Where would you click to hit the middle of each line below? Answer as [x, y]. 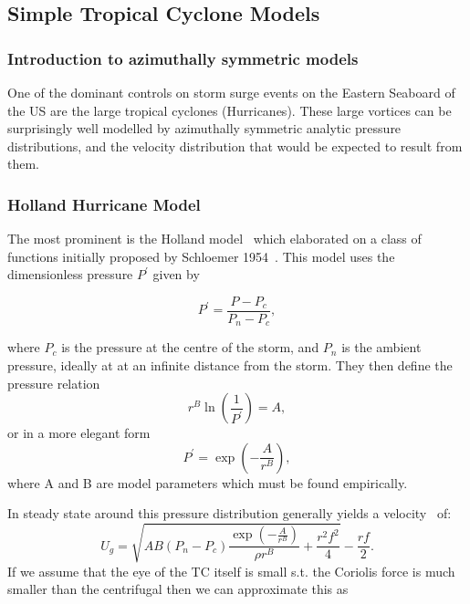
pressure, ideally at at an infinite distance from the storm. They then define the [230, 365]
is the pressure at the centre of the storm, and [190, 347]
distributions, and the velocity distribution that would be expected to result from [235, 146]
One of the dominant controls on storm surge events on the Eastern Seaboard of [231, 92]
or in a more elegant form [79, 433]
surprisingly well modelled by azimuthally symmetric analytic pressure [204, 128]
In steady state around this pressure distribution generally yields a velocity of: [230, 513]
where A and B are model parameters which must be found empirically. [208, 482]
